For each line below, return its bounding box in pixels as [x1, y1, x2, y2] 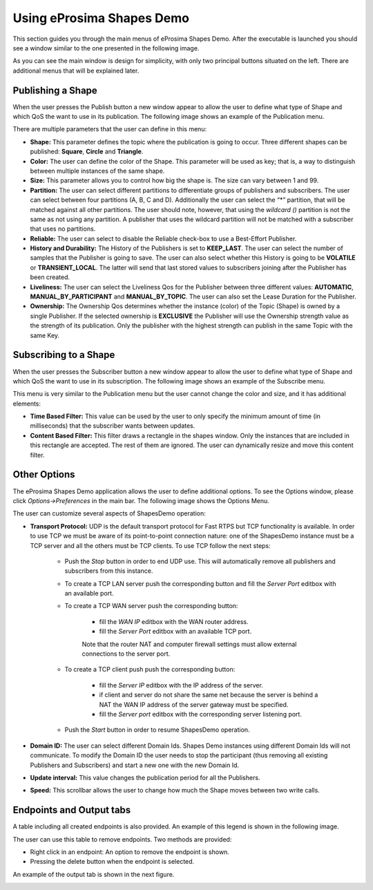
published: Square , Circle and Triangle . [30, 147, 144, 155]
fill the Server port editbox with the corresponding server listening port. [99, 710, 302, 718]
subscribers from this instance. [64, 567, 153, 575]
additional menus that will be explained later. [12, 66, 140, 75]
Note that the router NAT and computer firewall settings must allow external [82, 640, 297, 648]
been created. [30, 273, 70, 281]
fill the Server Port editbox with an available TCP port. [99, 627, 252, 636]
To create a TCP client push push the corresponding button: [64, 665, 236, 674]
